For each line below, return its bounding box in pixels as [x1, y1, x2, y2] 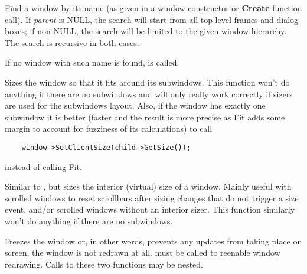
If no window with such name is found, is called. [5, 56, 179, 68]
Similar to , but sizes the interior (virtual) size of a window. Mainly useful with [5, 180, 292, 193]
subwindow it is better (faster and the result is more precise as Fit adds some [5, 110, 285, 123]
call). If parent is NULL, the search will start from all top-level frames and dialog [5, 13, 299, 25]
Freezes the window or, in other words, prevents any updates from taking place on [5, 234, 302, 247]
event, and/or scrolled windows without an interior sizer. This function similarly [5, 203, 295, 216]
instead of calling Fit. [5, 160, 82, 172]
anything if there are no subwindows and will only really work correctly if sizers [5, 87, 293, 100]
